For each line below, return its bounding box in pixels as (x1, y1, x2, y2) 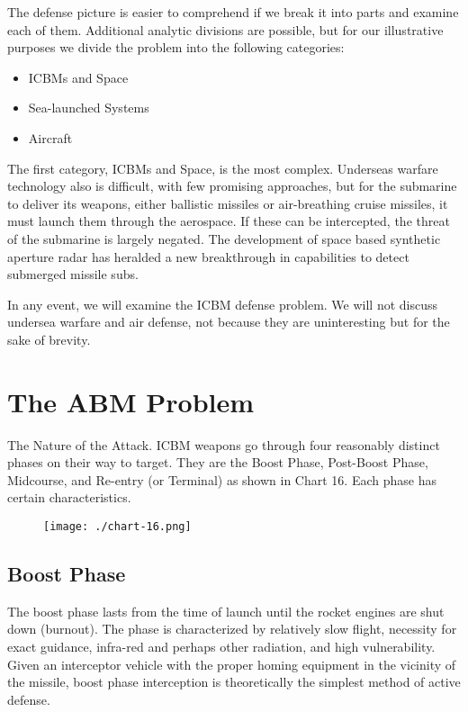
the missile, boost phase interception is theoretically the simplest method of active (7, 672, 461, 691)
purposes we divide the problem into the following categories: (7, 38, 345, 57)
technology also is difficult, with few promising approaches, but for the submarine (7, 176, 457, 195)
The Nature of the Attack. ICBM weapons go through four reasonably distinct (7, 435, 440, 454)
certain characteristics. (7, 488, 131, 507)
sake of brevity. (7, 329, 91, 348)
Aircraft (28, 128, 73, 147)
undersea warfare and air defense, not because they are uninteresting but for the (7, 312, 450, 331)
